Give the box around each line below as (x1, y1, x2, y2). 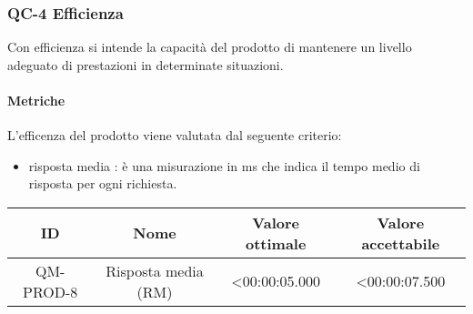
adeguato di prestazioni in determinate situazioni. (7, 55, 284, 74)
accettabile (361, 232, 440, 254)
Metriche (7, 91, 65, 109)
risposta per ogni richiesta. (28, 174, 177, 193)
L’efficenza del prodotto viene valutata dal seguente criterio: (7, 126, 342, 145)
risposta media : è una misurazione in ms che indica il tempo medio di (28, 156, 420, 175)
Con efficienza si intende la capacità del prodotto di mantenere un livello (7, 37, 412, 56)
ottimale (245, 232, 307, 254)
